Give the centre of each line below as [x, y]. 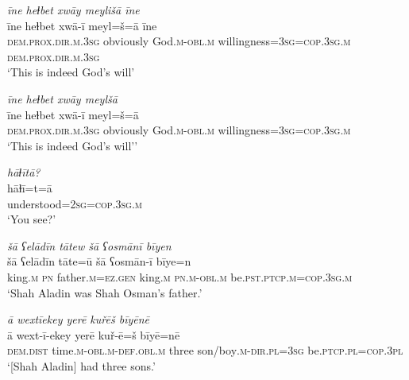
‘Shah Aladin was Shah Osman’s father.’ [105, 292]
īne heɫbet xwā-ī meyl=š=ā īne [82, 25]
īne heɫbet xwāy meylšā [62, 98]
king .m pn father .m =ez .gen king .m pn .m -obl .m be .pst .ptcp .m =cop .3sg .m [180, 276]
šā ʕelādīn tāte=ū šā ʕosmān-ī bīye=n [99, 261]
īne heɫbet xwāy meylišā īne [73, 10]
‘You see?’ [32, 219]
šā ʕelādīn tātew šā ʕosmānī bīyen [89, 245]
